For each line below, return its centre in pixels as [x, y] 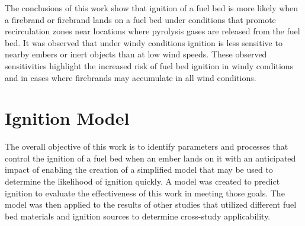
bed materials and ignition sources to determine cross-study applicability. [138, 216]
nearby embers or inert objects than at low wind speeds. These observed [136, 54]
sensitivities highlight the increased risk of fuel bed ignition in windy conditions [149, 65]
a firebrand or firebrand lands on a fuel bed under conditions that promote [140, 19]
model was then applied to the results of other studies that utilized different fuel [151, 204]
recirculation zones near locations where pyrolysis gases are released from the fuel [152, 31]
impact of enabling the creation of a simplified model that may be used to [139, 169]
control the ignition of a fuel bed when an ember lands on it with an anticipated [150, 158]
